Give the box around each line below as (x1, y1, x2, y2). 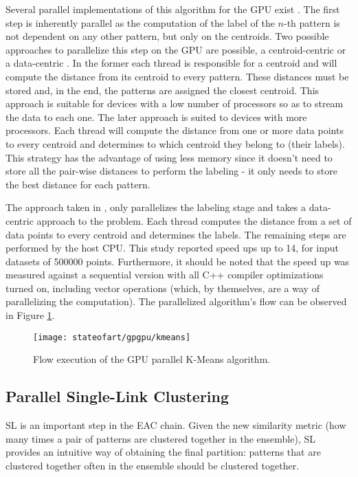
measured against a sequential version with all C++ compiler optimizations (5, 267, 324, 282)
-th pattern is (284, 15, 340, 30)
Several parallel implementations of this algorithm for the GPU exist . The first (5, 2, 340, 16)
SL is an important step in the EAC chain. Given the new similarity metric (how (5, 418, 346, 432)
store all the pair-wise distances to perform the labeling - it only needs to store (5, 164, 337, 178)
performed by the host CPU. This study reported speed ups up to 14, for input (5, 241, 339, 255)
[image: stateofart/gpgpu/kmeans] (33, 332, 191, 342)
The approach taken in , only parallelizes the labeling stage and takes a (5, 200, 306, 214)
